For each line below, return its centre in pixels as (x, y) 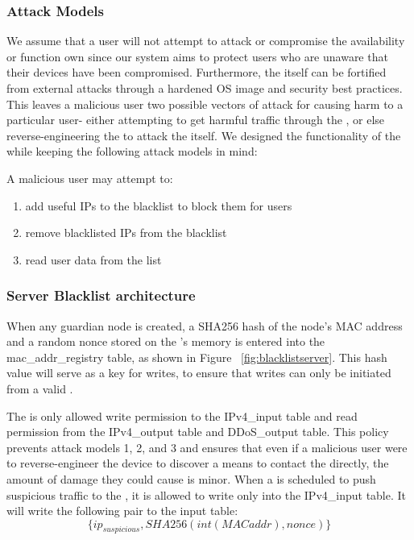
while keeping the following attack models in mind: (132, 151)
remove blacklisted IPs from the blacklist (126, 233)
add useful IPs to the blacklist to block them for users (159, 205)
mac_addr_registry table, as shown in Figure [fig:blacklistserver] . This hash (197, 357)
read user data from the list (93, 259)
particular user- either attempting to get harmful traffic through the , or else (196, 120)
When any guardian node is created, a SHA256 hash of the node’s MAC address (205, 325)
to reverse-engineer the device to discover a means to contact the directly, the (198, 463)
